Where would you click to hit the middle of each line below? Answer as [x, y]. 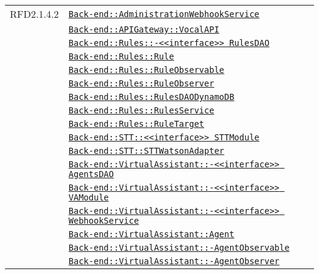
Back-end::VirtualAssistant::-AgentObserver [174, 261]
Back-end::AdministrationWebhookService [164, 14]
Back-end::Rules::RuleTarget [136, 124]
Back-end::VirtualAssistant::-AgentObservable [179, 248]
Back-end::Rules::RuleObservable [146, 70]
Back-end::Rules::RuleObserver [141, 83]
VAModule [89, 197]
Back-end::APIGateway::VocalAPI [144, 29]
